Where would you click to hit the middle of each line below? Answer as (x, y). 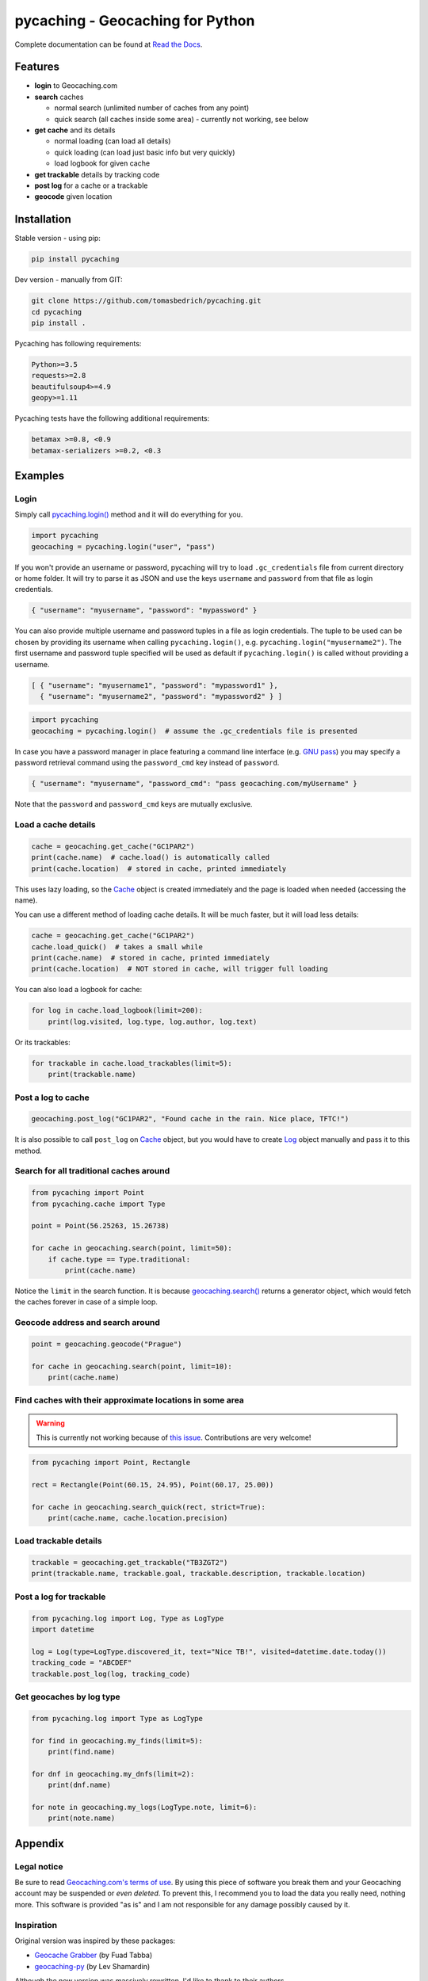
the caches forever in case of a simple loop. (86, 1302)
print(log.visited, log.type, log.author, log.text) (153, 1021)
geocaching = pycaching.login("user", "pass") (123, 546)
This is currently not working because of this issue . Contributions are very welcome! (174, 1437)
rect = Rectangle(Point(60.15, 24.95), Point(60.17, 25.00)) (153, 1485)
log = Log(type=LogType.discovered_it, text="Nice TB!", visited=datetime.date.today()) (209, 1651)
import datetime (63, 1630)
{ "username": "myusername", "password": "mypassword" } (144, 611)
